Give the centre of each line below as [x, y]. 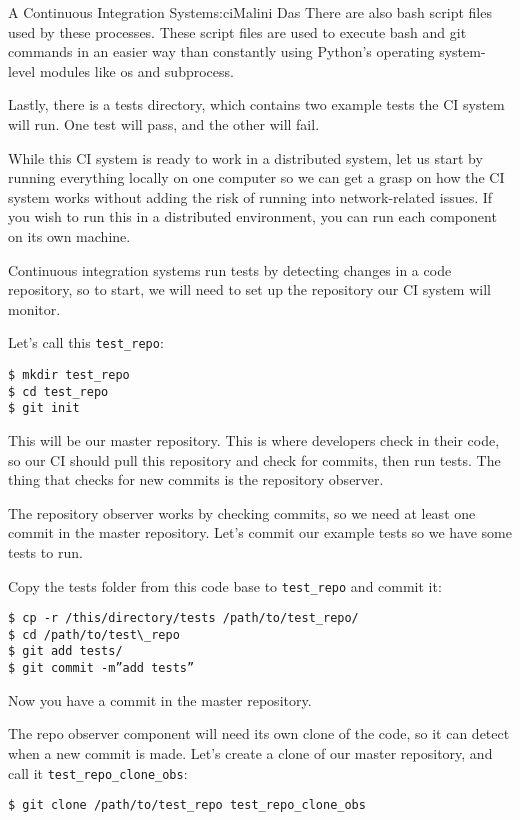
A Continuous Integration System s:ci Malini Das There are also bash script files [250, 12]
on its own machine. [69, 235]
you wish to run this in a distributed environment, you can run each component [252, 216]
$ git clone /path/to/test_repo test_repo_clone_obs [187, 805]
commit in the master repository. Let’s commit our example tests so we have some [260, 532]
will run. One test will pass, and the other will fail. [164, 123]
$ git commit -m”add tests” [101, 668]
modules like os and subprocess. [136, 70]
